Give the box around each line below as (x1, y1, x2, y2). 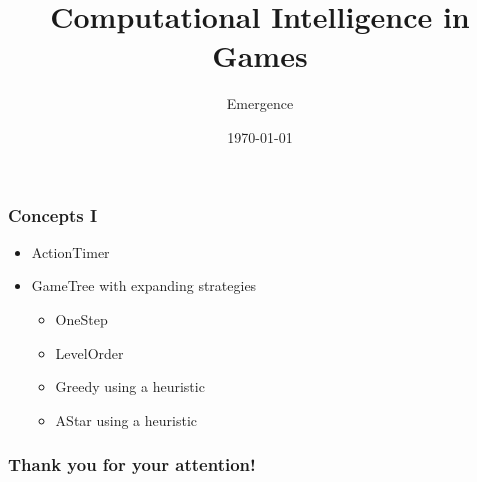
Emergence (226, 93, 294, 114)
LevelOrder (55, 342, 124, 363)
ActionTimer (31, 241, 110, 262)
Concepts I (8, 202, 98, 227)
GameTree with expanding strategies (31, 275, 257, 296)
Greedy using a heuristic (55, 376, 205, 397)
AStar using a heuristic (55, 409, 198, 430)
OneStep (55, 308, 108, 329)
